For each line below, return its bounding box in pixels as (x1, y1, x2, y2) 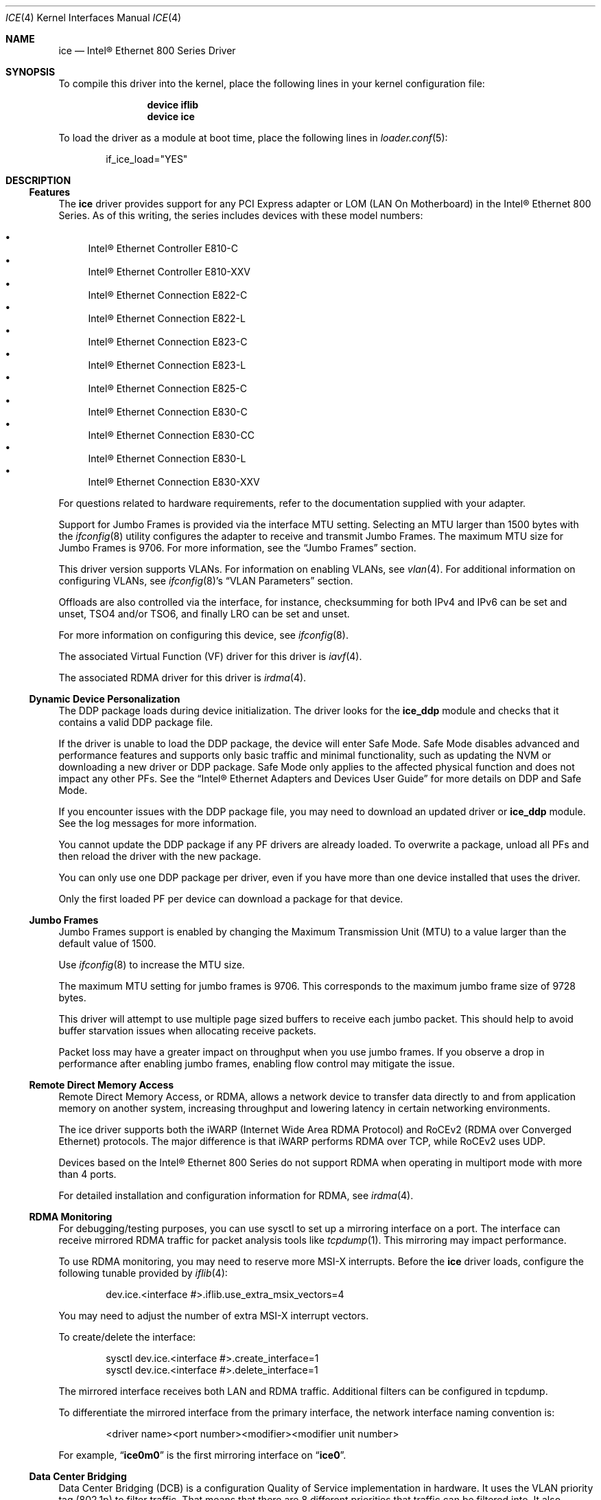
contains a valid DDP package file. (58, 716, 213, 728)
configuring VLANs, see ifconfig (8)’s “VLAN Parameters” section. (58, 575, 353, 587)
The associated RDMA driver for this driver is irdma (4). (58, 672, 307, 683)
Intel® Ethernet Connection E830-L (88, 453, 246, 464)
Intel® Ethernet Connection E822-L (88, 312, 246, 324)
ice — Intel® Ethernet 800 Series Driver (58, 45, 236, 56)
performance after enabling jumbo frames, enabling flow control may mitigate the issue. (58, 1058, 456, 1069)
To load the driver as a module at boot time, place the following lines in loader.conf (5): (58, 132, 448, 144)
